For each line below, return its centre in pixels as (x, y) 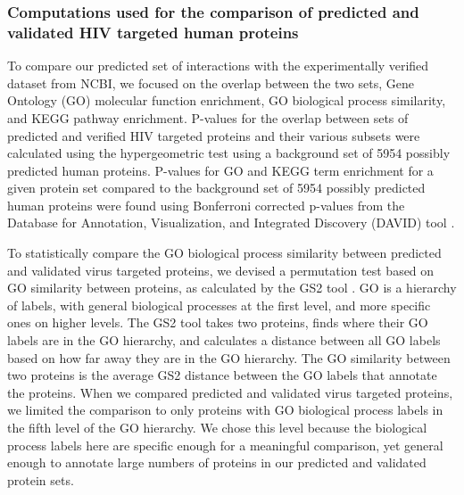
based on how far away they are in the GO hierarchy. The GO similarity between (229, 357)
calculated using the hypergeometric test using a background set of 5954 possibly (229, 153)
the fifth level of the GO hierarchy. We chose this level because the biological (217, 428)
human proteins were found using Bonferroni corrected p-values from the (206, 205)
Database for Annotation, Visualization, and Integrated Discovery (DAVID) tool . (231, 223)
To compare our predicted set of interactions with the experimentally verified (218, 66)
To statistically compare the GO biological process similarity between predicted (224, 253)
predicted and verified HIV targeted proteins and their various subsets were (214, 135)
